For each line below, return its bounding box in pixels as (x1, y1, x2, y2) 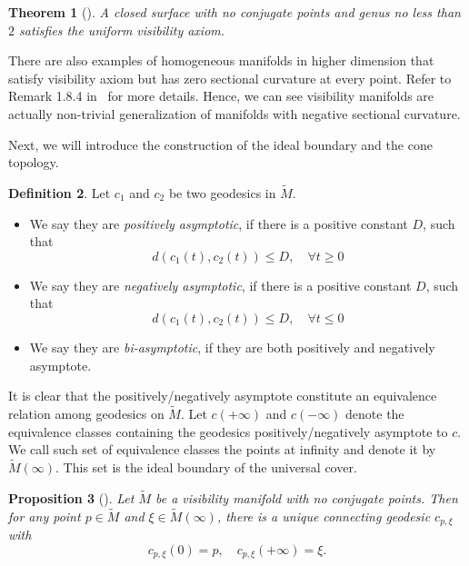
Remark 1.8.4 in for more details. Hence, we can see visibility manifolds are (8, 86, 434, 105)
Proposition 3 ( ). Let (8, 488, 135, 507)
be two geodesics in (168, 183, 276, 202)
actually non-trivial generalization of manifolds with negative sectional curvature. (8, 104, 461, 123)
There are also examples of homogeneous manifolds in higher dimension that (8, 51, 434, 70)
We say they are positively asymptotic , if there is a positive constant (29, 213, 408, 233)
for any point (8, 506, 81, 525)
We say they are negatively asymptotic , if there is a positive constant (29, 275, 412, 294)
